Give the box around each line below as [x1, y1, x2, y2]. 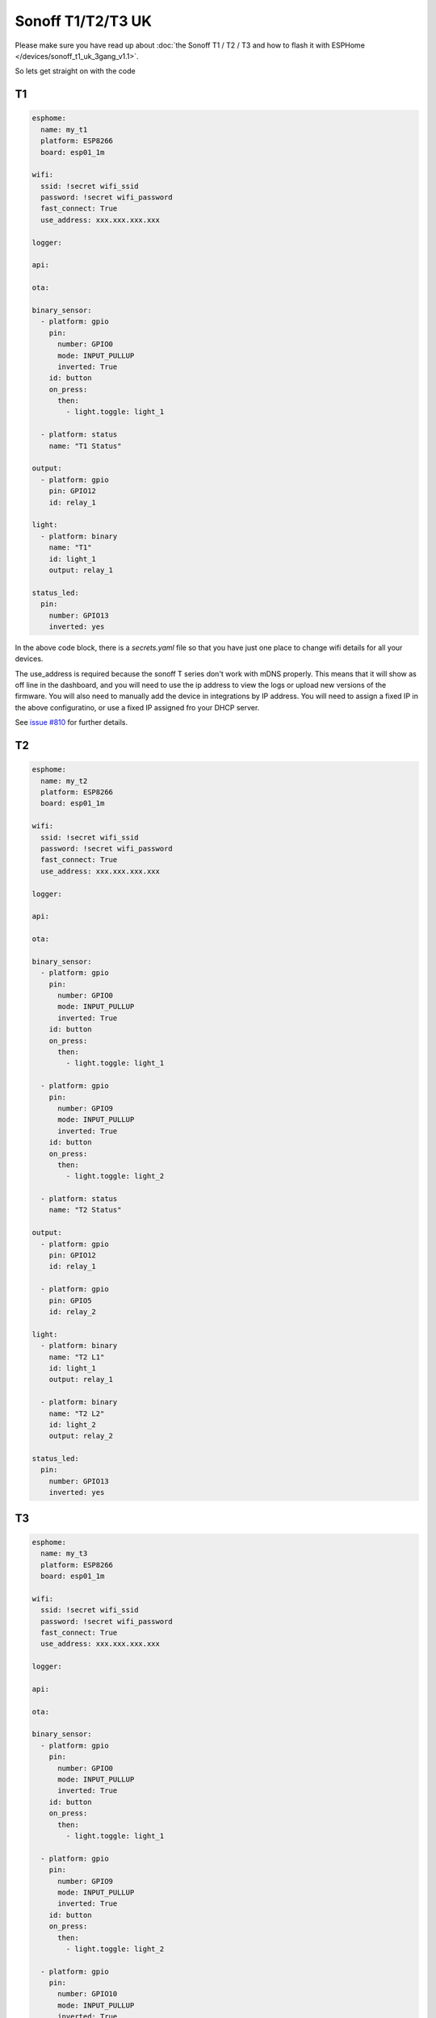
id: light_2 [48, 1420, 97, 1429]
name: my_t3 [40, 1549, 88, 1558]
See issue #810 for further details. [15, 718, 128, 727]
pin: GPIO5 [48, 1296, 92, 1305]
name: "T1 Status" [48, 441, 122, 450]
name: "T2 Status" [48, 1205, 122, 1215]
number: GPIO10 [57, 1990, 118, 1999]
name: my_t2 [40, 776, 88, 785]
